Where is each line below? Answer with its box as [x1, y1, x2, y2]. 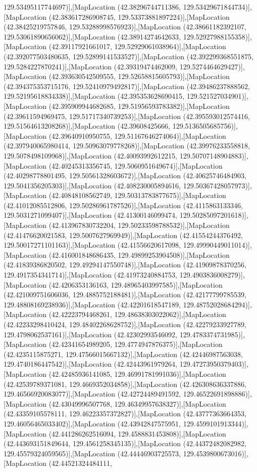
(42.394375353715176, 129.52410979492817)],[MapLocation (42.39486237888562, [4, 81, 250, 91]
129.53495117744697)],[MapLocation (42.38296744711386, [4, 2, 181, 12]
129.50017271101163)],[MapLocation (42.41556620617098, [4, 240, 181, 250]
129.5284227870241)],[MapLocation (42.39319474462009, [4, 61, 178, 71]
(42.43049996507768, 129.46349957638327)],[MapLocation [48, 398, 226, 409]
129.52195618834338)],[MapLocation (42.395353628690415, [4, 91, 185, 101]
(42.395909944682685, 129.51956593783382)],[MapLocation [48, 100, 230, 111]
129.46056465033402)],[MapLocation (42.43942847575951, [4, 418, 181, 428]
